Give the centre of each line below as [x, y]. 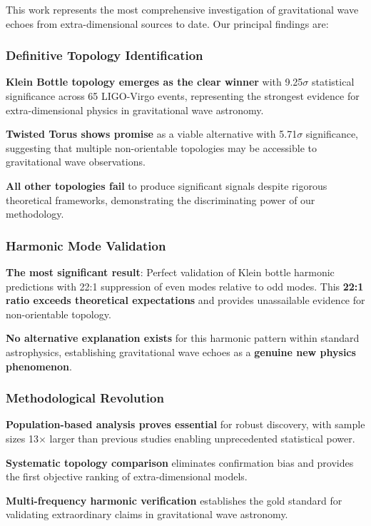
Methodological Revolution [85, 398]
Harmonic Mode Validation [86, 245]
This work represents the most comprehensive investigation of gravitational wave [182, 9]
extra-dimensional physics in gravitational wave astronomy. [135, 110]
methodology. [35, 214]
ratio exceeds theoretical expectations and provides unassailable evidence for [185, 300]
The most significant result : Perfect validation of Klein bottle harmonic [170, 272]
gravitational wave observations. [76, 162]
